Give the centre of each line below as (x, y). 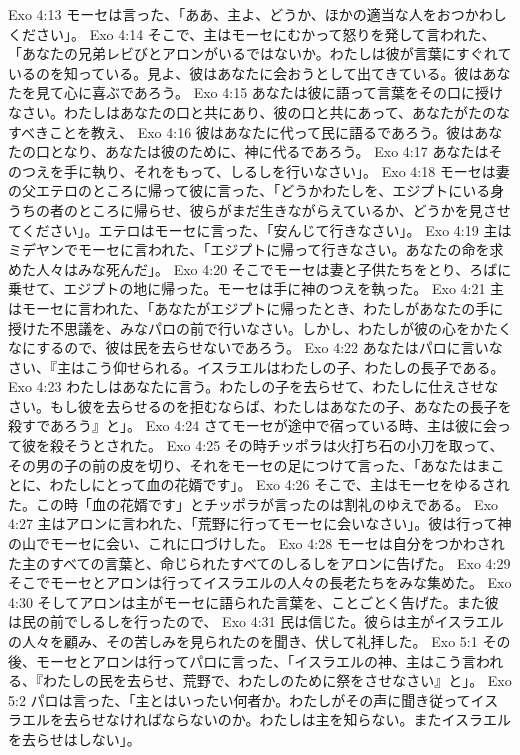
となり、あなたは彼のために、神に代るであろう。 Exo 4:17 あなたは (269, 151)
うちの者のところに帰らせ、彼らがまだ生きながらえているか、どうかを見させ (259, 209)
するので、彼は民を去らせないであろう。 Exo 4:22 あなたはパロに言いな (269, 347)
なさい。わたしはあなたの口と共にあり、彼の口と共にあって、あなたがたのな (259, 111)
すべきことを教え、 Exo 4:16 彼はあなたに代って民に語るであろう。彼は (241, 131)
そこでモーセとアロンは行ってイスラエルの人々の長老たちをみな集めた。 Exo (260, 582)
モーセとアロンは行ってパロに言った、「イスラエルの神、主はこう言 (255, 660)
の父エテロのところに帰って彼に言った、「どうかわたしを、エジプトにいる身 (256, 190)
